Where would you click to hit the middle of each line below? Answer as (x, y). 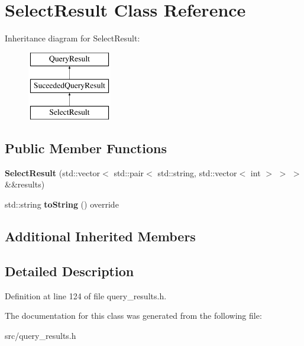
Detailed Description (69, 271)
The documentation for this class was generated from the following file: (133, 316)
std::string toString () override (62, 204)
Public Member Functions (86, 148)
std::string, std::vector (197, 172)
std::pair (129, 172)
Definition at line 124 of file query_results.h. (86, 295)
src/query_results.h (41, 335)
